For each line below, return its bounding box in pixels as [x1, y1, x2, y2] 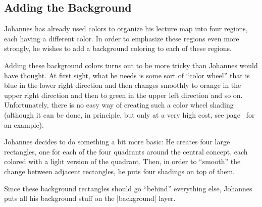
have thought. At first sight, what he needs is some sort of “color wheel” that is [4, 70, 250, 80]
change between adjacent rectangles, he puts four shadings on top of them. [4, 166, 235, 176]
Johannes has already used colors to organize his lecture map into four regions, [4, 23, 248, 34]
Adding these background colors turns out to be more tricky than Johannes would [4, 60, 258, 70]
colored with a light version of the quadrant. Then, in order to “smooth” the [4, 156, 241, 167]
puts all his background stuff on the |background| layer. [4, 193, 176, 203]
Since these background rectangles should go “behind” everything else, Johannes [4, 183, 252, 193]
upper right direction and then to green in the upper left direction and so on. [4, 89, 243, 100]
